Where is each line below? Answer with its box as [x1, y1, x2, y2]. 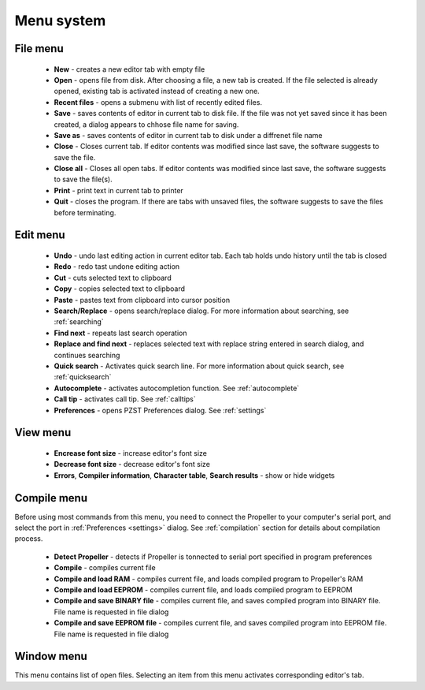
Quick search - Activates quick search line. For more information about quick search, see [54, 361, 345, 371]
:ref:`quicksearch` [54, 372, 112, 382]
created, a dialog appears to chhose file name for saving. [54, 119, 239, 129]
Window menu [14, 650, 88, 663]
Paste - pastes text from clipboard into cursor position [54, 295, 231, 304]
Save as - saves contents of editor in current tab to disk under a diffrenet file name [54, 130, 323, 140]
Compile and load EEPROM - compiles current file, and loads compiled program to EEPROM [54, 584, 353, 595]
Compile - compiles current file [54, 563, 157, 573]
